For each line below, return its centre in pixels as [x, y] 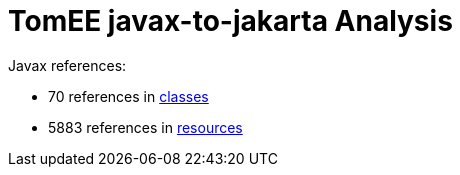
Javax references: [67, 65]
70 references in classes [128, 96]
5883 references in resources [145, 127]
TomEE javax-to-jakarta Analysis [230, 21]
